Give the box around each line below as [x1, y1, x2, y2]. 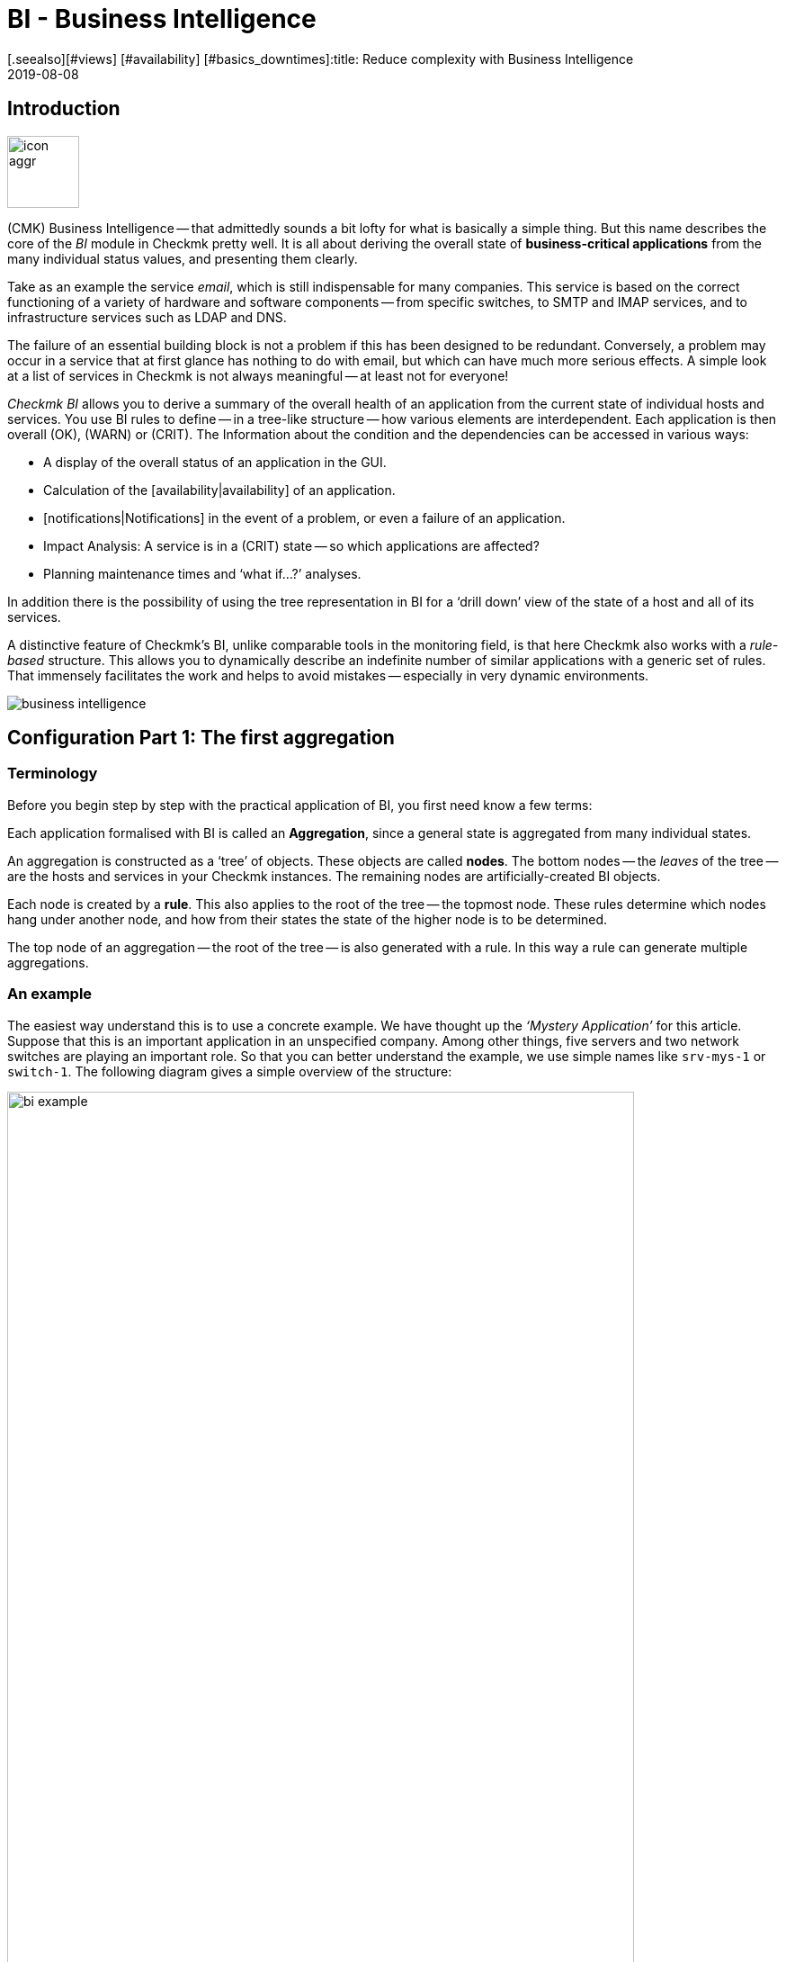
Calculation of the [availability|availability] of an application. [43, 481, 396, 498]
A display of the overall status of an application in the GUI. [43, 454, 387, 470]
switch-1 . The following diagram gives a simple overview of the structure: [7, 1063, 452, 1079]
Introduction [7, 97, 121, 121]
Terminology [7, 764, 98, 783]
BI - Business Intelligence [7, 4, 317, 34]
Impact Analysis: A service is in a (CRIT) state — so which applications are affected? [43, 537, 540, 553]
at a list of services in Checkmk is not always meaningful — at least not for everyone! [7, 367, 509, 383]
